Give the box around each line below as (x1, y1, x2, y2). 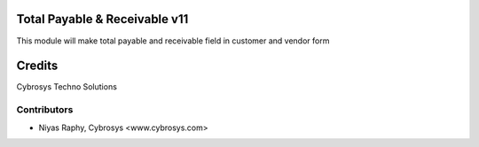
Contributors (16, 104, 74, 116)
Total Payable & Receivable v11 (16, 12, 189, 27)
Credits (16, 58, 59, 73)
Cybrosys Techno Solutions (16, 81, 117, 92)
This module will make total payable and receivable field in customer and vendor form (16, 35, 330, 46)
